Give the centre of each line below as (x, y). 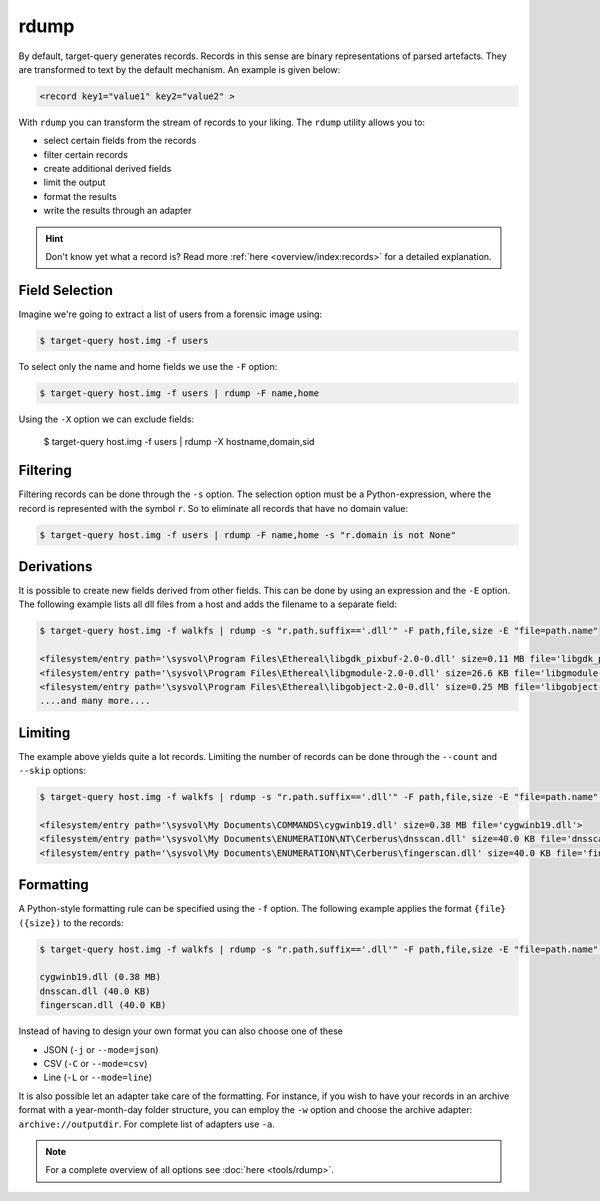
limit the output (74, 182)
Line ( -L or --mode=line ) (98, 1077)
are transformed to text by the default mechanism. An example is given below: (179, 69)
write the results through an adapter (117, 211)
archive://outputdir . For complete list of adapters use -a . (146, 1124)
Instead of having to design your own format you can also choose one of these (181, 1031)
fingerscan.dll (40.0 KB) (103, 1005)
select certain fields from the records (120, 141)
